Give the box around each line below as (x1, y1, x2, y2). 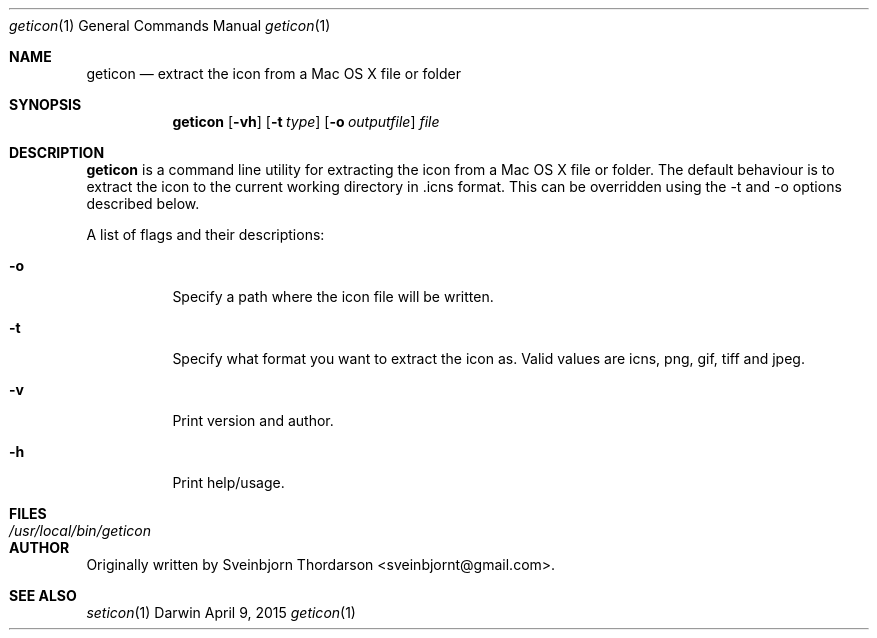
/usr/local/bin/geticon (9, 522, 152, 539)
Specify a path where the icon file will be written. (172, 288, 494, 305)
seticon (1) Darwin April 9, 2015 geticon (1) (86, 604, 356, 621)
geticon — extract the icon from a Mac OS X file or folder (86, 65, 461, 82)
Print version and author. (172, 412, 334, 429)
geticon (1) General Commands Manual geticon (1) (9, 17, 331, 34)
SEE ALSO (9, 587, 77, 604)
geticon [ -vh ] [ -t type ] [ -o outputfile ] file (172, 113, 440, 130)
